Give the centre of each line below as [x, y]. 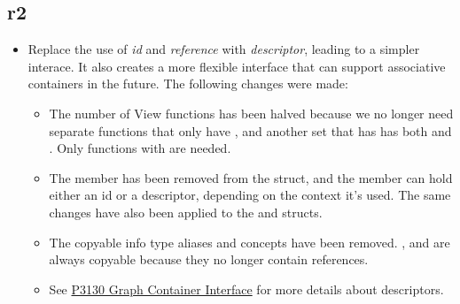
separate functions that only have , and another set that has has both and [250, 130]
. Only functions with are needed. [140, 148]
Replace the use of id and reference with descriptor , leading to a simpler [224, 49]
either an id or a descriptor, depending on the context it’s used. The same [250, 195]
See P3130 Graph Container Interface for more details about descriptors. [246, 289]
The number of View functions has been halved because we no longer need [251, 113]
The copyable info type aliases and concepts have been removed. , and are [249, 242]
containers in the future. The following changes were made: [188, 84]
